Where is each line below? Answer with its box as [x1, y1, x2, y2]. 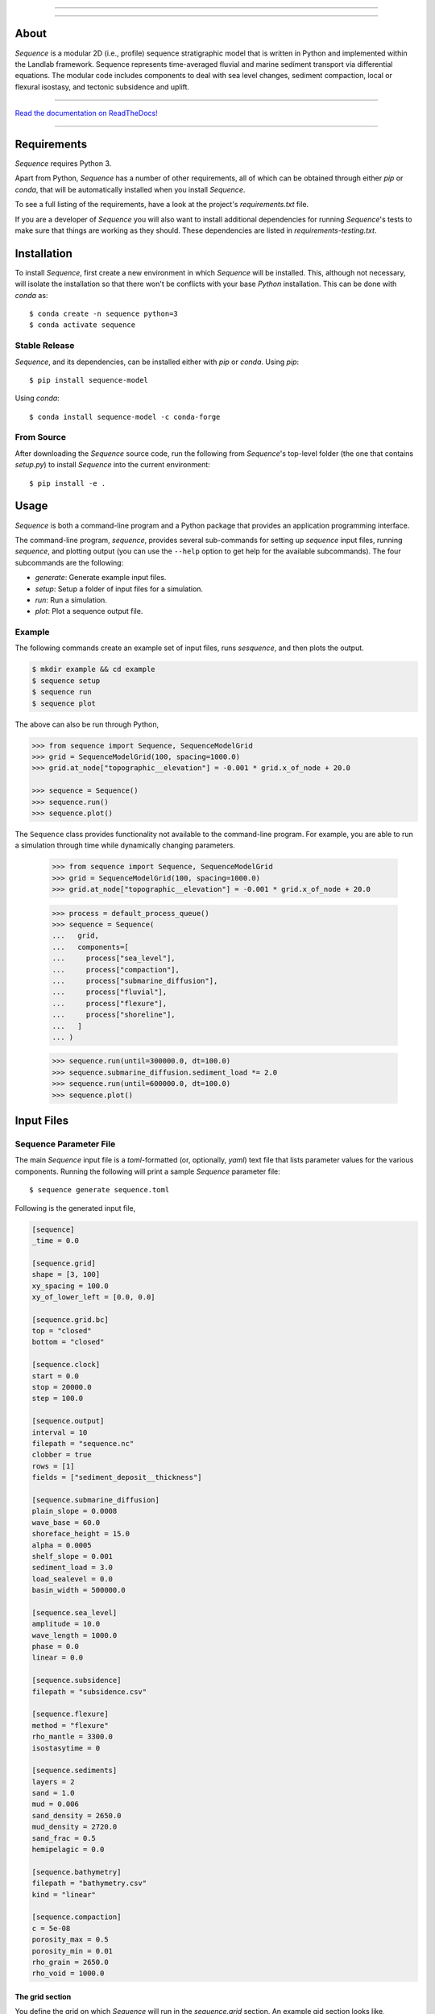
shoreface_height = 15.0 [31, 1529, 130, 1539]
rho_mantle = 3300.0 [31, 1732, 113, 1742]
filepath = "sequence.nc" [31, 1439, 135, 1448]
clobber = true [31, 1450, 92, 1460]
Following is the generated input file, [14, 1203, 136, 1212]
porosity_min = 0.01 [31, 1946, 113, 1955]
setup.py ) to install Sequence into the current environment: [14, 460, 211, 470]
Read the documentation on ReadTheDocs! [14, 109, 158, 118]
